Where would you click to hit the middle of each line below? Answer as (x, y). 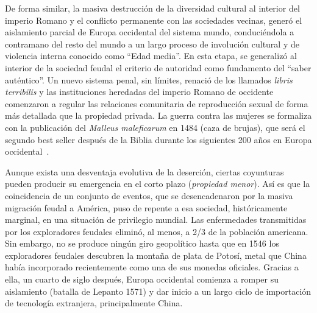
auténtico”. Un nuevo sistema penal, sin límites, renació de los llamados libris (149, 79)
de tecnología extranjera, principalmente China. (94, 303)
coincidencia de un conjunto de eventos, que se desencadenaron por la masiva (149, 195)
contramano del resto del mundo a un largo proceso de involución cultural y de (152, 44)
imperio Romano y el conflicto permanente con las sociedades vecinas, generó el (154, 20)
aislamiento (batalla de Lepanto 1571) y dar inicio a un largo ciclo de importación (158, 291)
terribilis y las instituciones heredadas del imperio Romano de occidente (139, 92)
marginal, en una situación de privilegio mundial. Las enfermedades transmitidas (156, 220)
